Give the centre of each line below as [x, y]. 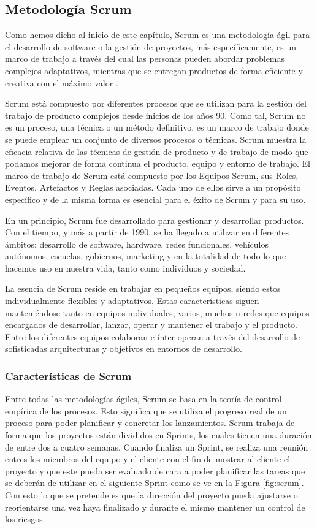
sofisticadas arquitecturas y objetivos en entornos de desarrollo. [124, 348]
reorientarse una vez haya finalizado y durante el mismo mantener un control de [155, 507]
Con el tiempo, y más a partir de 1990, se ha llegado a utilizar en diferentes [147, 232]
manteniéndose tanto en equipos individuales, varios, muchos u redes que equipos [157, 312]
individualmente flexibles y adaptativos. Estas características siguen [132, 301]
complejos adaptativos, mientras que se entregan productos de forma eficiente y [154, 70]
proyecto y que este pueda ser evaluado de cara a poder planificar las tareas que [155, 470]
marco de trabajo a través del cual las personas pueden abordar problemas [145, 59]
